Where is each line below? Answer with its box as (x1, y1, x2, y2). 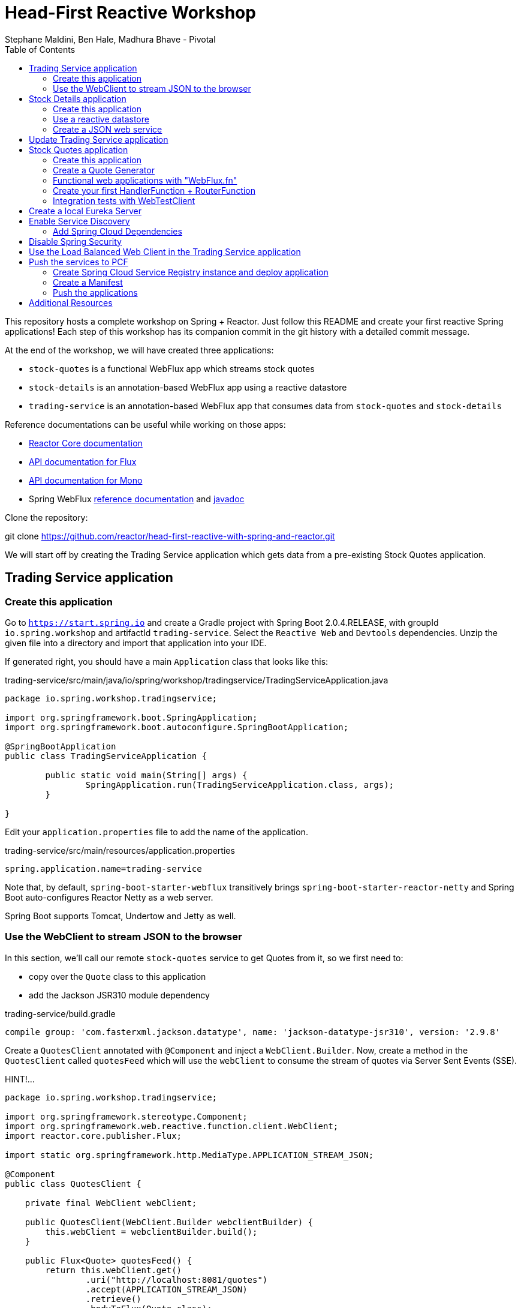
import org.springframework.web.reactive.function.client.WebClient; (5, 1121, 339, 1131)
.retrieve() (85, 1294, 141, 1304)
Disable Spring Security (29, 236, 122, 247)
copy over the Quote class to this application (29, 971, 206, 982)
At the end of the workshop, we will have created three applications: (5, 344, 274, 355)
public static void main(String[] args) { (45, 770, 248, 780)
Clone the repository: (5, 512, 88, 523)
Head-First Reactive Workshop (5, 2, 256, 23)
